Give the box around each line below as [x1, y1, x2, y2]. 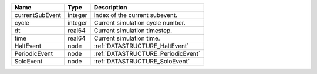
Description [94, 4, 127, 11]
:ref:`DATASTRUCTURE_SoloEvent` [94, 58, 190, 65]
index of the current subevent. [94, 11, 178, 19]
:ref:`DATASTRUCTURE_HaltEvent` [94, 42, 189, 50]
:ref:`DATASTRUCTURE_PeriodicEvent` [94, 50, 201, 58]
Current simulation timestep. [94, 26, 173, 35]
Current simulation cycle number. [94, 19, 186, 26]
